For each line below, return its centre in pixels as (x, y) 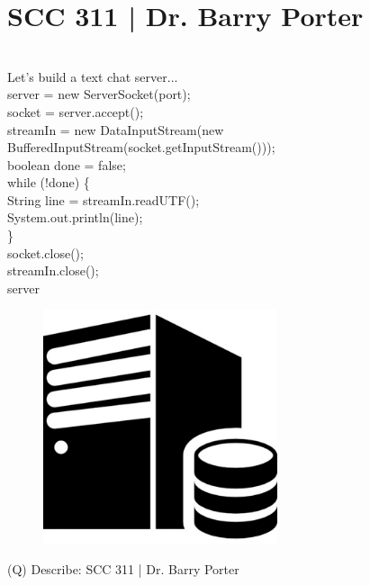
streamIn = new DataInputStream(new (116, 129)
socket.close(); (45, 252)
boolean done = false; (67, 164)
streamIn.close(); (53, 270)
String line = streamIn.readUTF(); (104, 199)
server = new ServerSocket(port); (99, 94)
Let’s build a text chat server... (93, 76)
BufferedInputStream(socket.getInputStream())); (141, 147)
